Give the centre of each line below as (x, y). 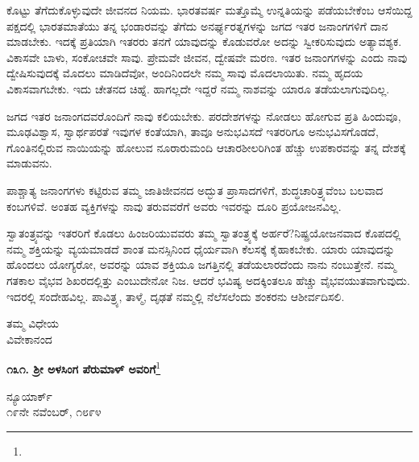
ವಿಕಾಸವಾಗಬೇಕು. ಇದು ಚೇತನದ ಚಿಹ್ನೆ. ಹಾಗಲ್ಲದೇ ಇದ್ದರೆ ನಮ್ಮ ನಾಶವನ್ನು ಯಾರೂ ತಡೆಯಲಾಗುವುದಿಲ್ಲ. (198, 88)
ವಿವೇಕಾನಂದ (29, 338)
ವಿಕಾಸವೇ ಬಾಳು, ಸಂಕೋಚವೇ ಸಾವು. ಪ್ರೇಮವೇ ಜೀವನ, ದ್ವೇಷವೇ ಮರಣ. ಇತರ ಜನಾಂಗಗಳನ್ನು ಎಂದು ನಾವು (207, 57)
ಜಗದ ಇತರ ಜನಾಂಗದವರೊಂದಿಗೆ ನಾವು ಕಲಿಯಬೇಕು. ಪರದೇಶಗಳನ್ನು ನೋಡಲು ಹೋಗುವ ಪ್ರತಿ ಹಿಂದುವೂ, (204, 115)
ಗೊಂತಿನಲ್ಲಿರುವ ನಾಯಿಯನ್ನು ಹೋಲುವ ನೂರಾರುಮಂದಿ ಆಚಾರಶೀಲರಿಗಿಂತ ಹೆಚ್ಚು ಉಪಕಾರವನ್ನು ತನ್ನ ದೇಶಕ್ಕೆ (206, 147)
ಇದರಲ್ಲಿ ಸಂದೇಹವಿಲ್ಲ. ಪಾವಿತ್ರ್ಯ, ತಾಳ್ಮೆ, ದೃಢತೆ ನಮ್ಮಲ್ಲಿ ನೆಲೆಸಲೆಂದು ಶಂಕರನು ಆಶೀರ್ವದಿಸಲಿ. (176, 296)
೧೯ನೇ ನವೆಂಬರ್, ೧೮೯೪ (54, 412)
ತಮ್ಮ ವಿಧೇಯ (33, 323)
